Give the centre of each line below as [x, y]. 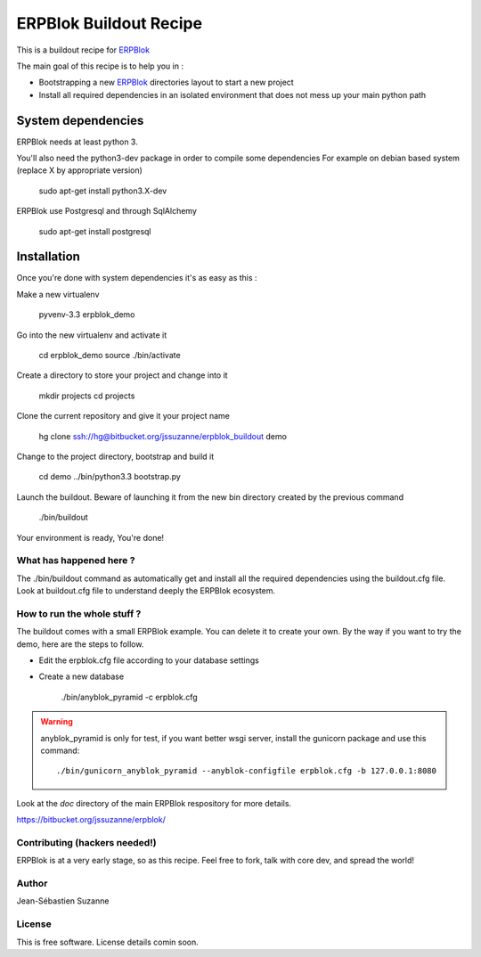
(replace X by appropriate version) [79, 170]
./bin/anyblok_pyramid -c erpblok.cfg [129, 697]
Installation [48, 257]
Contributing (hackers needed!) [86, 842]
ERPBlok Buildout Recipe [110, 23]
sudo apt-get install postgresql [95, 231]
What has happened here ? [76, 560]
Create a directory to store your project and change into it [122, 375]
